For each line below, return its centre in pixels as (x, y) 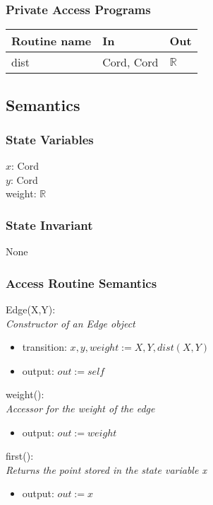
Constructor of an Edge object (71, 323)
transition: (44, 347)
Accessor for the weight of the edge (80, 408)
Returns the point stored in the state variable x (106, 469)
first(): (20, 456)
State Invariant (49, 225)
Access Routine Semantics (81, 283)
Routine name (51, 41)
